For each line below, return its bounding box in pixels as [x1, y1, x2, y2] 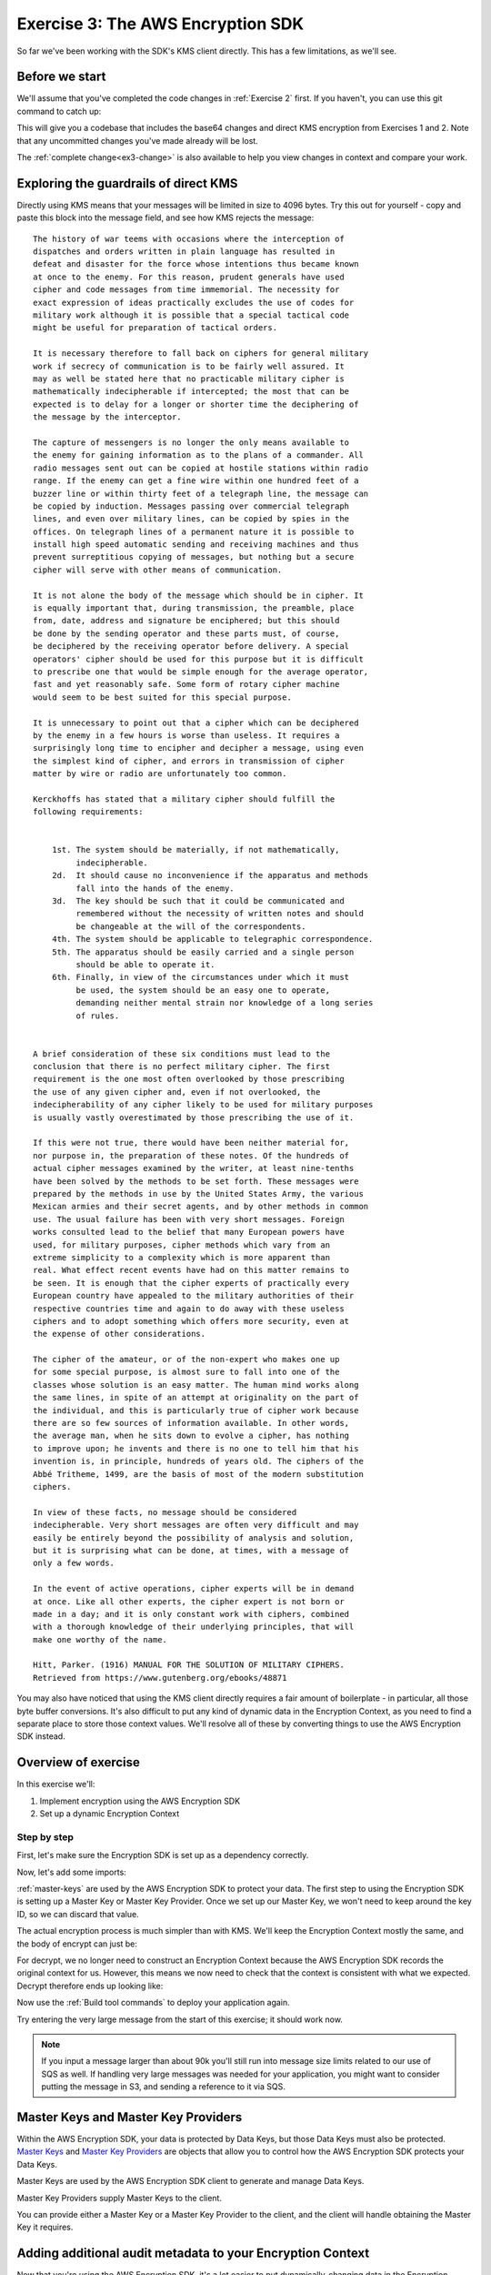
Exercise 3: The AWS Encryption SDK [16, 14, 305, 34]
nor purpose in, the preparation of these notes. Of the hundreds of [33, 1150, 350, 1160]
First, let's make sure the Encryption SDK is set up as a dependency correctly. [16, 1850, 309, 1861]
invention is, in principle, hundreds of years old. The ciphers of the [33, 1456, 364, 1467]
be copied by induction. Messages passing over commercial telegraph [33, 500, 350, 511]
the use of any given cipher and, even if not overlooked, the [33, 1087, 321, 1097]
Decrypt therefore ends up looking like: [16, 1980, 164, 1991]
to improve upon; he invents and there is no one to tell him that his [33, 1443, 359, 1453]
